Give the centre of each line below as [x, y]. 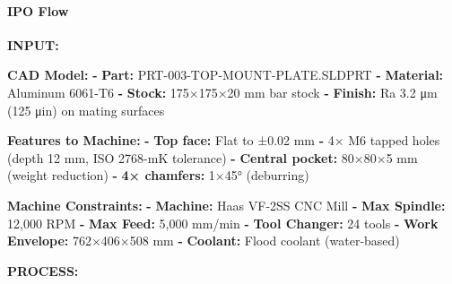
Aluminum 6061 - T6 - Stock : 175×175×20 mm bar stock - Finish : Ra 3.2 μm [222, 92]
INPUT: [33, 44]
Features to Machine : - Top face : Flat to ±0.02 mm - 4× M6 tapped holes [224, 140]
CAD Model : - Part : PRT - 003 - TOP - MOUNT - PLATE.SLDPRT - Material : [226, 75]
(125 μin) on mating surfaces [86, 110]
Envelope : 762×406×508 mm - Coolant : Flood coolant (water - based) [204, 241]
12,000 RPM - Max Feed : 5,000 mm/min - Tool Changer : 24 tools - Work [223, 223]
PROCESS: [43, 270]
